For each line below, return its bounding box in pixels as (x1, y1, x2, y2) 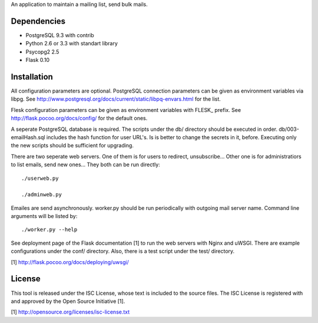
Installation (11, 71, 53, 82)
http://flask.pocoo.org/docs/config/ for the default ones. (11, 115, 148, 122)
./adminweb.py (21, 192, 62, 198)
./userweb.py (21, 174, 59, 182)
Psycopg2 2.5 (25, 48, 59, 55)
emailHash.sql (11, 133, 45, 141)
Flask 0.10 (25, 57, 50, 64)
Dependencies (11, 16, 66, 26)
